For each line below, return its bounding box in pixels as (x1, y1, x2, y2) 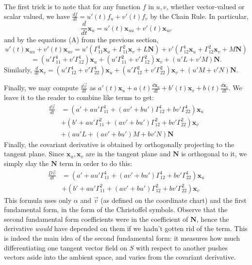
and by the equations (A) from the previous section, (4, 34, 159, 45)
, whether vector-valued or (166, 1, 245, 11)
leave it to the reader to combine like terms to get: (4, 92, 154, 102)
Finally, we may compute (4, 83, 79, 93)
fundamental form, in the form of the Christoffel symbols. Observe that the (4, 204, 228, 215)
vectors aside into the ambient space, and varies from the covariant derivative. (4, 252, 236, 262)
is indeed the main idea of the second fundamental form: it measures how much (4, 233, 240, 243)
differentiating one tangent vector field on (4, 242, 128, 252)
